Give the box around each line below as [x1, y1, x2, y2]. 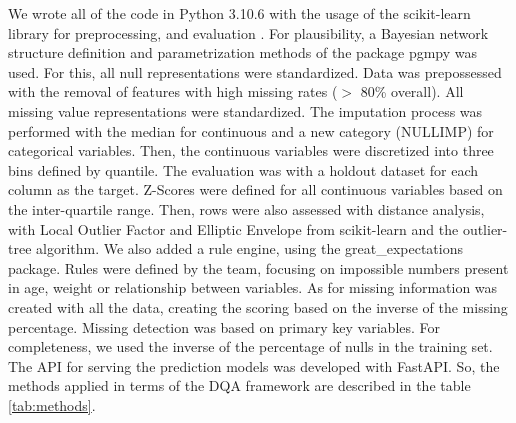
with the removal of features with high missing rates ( [8, 81, 338, 102]
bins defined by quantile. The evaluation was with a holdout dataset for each [8, 159, 479, 180]
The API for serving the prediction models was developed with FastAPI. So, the [8, 355, 500, 376]
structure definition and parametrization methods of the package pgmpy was [8, 42, 478, 63]
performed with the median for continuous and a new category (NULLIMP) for [8, 120, 494, 141]
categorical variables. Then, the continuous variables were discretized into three [8, 140, 494, 161]
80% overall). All [360, 81, 464, 102]
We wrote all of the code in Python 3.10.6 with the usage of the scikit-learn [8, 3, 471, 23]
